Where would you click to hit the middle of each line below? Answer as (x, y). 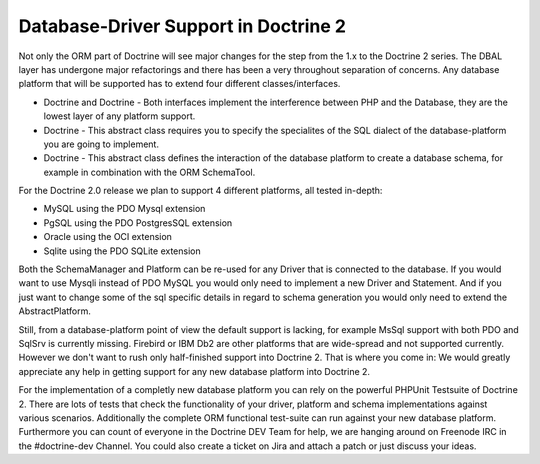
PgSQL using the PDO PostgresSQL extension (138, 222)
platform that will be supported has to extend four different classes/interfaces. (179, 84)
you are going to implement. (101, 144)
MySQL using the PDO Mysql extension (124, 209)
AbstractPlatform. (55, 311)
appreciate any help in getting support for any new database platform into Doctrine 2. (194, 371)
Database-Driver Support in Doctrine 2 (182, 26)
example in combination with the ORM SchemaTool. (149, 172)
